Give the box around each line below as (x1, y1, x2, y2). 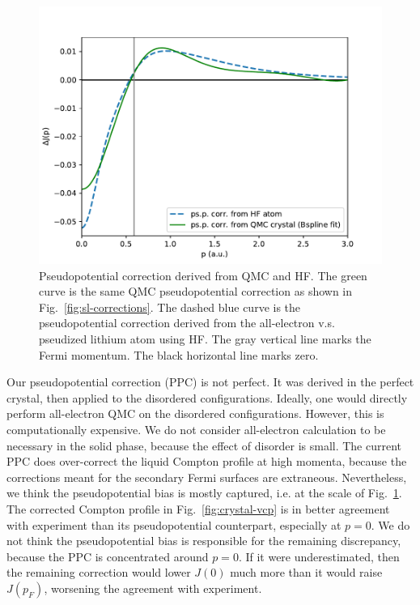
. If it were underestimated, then (238, 547, 400, 565)
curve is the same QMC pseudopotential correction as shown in (39, 283, 353, 300)
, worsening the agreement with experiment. (44, 579, 262, 596)
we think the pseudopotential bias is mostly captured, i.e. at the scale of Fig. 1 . (6, 484, 402, 501)
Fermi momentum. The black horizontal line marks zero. (39, 346, 319, 363)
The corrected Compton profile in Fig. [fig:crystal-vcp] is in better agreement (6, 500, 390, 517)
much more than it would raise (230, 564, 383, 581)
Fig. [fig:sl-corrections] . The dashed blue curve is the (39, 298, 301, 315)
